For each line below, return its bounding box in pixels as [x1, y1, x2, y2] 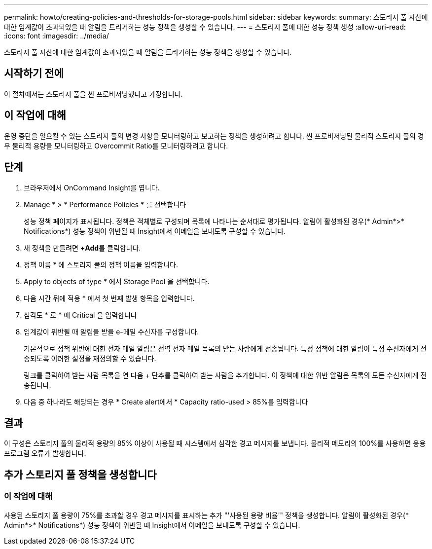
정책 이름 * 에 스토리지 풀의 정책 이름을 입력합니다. [24, 260, 179, 269]
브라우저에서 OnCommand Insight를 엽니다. [24, 183, 160, 192]
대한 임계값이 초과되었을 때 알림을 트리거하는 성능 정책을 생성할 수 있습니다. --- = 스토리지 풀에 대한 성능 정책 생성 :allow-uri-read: [4, 23, 406, 31]
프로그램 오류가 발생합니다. [4, 449, 86, 458]
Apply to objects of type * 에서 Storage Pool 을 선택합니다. [24, 277, 210, 286]
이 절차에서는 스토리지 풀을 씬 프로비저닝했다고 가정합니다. [4, 89, 183, 98]
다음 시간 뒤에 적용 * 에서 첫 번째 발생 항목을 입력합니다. [24, 293, 195, 302]
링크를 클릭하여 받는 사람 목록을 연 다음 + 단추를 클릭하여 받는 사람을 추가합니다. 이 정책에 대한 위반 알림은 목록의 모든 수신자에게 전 [24, 370, 427, 379]
